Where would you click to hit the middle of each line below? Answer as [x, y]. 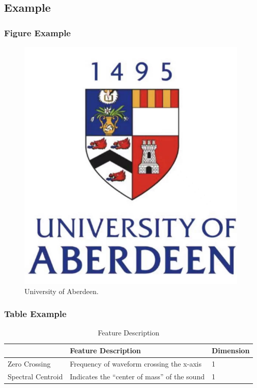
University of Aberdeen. [62, 291]
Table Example [35, 314]
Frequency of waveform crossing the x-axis [136, 363]
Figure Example [37, 32]
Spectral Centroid [35, 376]
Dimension [231, 350]
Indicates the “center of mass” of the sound [137, 376]
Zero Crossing [29, 363]
